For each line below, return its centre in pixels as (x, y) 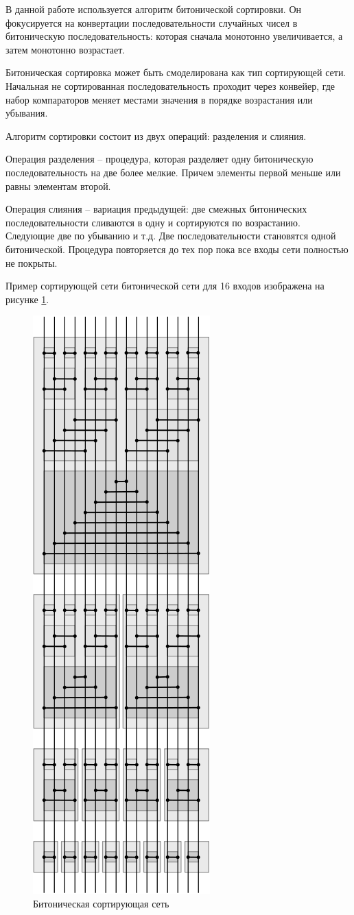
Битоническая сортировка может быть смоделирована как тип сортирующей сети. (176, 72)
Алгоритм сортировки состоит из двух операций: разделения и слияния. (156, 135)
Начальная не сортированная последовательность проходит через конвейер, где (170, 85)
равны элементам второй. (58, 186)
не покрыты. (32, 262)
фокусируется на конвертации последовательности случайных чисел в (152, 22)
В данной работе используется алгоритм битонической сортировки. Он (154, 9)
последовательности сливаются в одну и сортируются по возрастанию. (153, 222)
